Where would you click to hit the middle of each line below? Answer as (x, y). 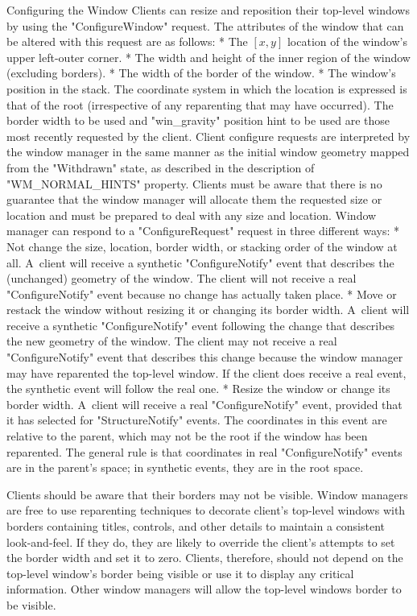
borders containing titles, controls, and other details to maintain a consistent (196, 526)
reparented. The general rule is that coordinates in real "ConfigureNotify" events (204, 451)
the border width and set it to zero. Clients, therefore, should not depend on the (205, 558)
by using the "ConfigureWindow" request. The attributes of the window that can (205, 25)
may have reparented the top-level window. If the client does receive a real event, (206, 372)
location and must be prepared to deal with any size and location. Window (192, 215)
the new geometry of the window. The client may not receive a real (172, 341)
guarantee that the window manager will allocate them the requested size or (194, 199)
